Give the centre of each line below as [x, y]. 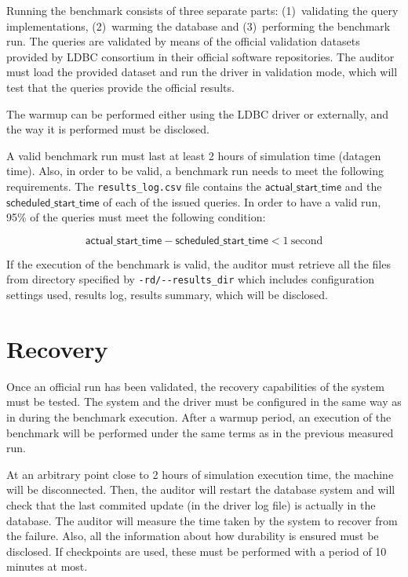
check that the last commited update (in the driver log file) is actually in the [191, 504]
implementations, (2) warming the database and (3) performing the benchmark [199, 26]
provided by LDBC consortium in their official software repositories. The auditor [200, 56]
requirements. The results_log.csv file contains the [134, 186]
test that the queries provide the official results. [120, 87]
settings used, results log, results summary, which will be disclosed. [167, 295]
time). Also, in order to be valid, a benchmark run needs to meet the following [195, 171]
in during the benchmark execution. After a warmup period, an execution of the [199, 416]
